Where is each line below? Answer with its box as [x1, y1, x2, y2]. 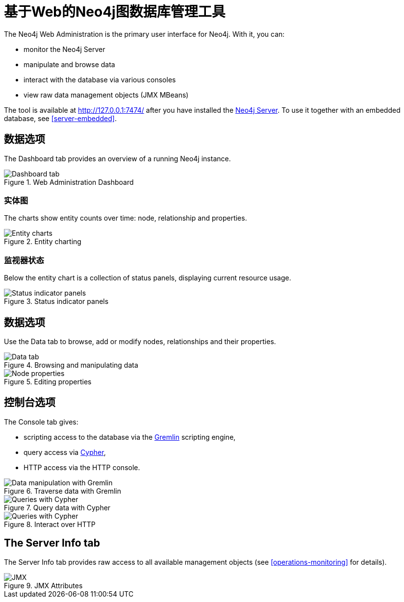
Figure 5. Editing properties [4, 377, 92, 386]
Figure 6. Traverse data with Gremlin [4, 486, 122, 495]
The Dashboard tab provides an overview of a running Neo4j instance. [4, 154, 231, 163]
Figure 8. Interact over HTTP [4, 520, 96, 528]
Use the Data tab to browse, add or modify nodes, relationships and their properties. [4, 337, 276, 346]
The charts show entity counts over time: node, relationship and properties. [4, 214, 247, 223]
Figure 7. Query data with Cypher [4, 503, 111, 512]
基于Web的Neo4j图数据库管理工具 [4, 3, 226, 20]
